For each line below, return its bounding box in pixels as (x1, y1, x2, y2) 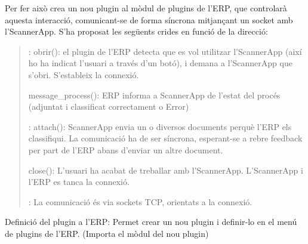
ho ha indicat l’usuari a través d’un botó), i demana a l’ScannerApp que (28, 57, 292, 69)
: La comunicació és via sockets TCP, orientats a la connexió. (28, 195, 252, 208)
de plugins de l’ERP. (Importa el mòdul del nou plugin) (5, 227, 209, 239)
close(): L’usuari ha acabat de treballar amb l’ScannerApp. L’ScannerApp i (28, 163, 303, 176)
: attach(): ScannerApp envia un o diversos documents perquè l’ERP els (28, 120, 292, 132)
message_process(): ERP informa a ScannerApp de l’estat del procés (28, 88, 281, 101)
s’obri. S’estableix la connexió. (28, 68, 139, 81)
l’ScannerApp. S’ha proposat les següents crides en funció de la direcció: (5, 25, 268, 38)
